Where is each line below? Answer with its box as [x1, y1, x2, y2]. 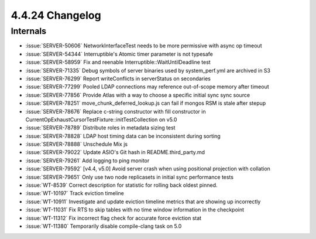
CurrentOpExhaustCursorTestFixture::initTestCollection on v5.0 [25, 116, 177, 123]
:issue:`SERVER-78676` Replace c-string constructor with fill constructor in [25, 108, 206, 115]
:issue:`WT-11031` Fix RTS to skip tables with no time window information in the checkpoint [25, 206, 245, 213]
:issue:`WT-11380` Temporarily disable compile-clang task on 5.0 [25, 223, 182, 230]
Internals [11, 26, 47, 36]
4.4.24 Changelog [11, 9, 102, 22]
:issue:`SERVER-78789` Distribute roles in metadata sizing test [25, 124, 176, 131]
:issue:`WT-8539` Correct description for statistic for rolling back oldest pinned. [25, 182, 218, 189]
